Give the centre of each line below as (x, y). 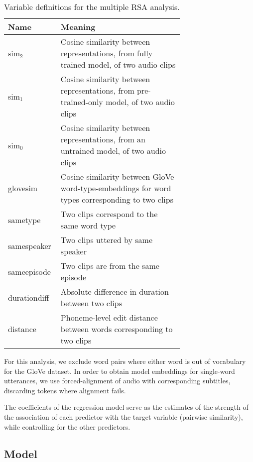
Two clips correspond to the (109, 214)
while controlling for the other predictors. (67, 426)
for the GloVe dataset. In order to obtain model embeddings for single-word (120, 371)
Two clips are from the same (110, 266)
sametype (24, 220)
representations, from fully (107, 53)
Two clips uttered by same (107, 240)
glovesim (23, 188)
